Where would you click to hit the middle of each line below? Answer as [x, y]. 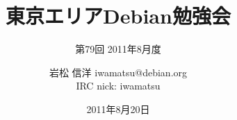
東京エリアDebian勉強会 [118, 16]
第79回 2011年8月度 [118, 49]
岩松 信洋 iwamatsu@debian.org [118, 72]
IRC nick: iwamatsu [118, 86]
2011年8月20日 [118, 109]
